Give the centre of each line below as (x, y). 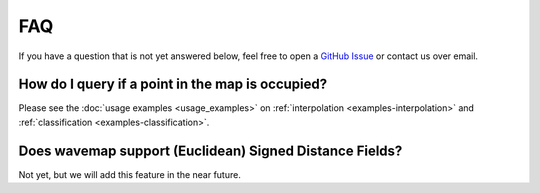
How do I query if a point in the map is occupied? (173, 84)
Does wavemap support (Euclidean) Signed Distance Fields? (210, 150)
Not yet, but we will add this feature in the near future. (130, 174)
